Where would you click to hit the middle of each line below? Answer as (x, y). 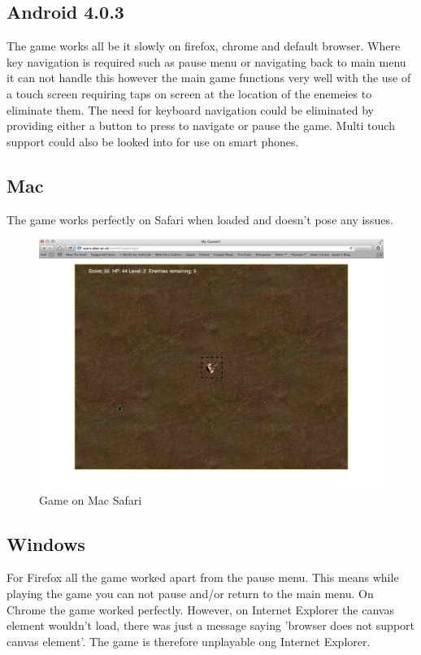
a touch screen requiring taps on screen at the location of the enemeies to (189, 93)
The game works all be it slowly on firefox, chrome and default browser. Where (204, 46)
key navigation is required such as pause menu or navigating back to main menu (206, 61)
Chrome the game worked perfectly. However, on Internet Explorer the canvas (200, 609)
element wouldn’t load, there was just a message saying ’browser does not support (211, 625)
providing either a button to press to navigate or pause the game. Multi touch (201, 126)
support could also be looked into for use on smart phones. (153, 141)
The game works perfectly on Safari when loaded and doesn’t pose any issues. (200, 219)
